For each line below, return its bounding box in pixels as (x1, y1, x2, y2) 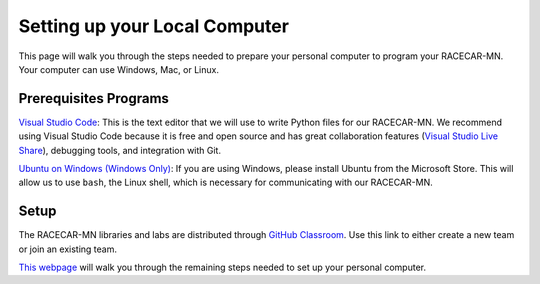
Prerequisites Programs (18, 90, 170, 107)
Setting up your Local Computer (18, 15, 290, 37)
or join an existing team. (18, 243, 117, 255)
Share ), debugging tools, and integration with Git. (18, 144, 222, 156)
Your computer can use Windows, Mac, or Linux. (18, 63, 220, 75)
